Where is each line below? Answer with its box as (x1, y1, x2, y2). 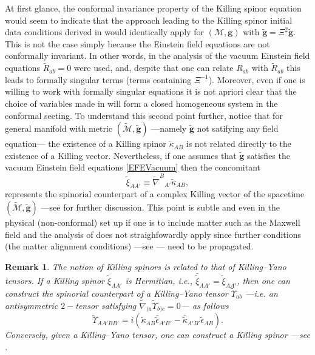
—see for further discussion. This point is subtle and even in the (41, 201, 280, 214)
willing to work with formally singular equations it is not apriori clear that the (5, 85, 297, 98)
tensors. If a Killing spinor (5, 274, 104, 286)
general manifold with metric (5, 122, 113, 135)
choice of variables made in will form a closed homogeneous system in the (5, 96, 278, 109)
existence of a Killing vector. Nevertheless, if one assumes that (5, 149, 237, 161)
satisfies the (246, 149, 290, 161)
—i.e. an (245, 286, 278, 299)
